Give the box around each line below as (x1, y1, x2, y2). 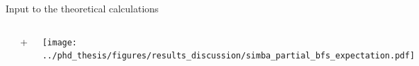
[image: (42, 37, 78, 47)
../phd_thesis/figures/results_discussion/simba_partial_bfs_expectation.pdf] (42, 51, 415, 61)
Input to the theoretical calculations (6, 1, 159, 15)
